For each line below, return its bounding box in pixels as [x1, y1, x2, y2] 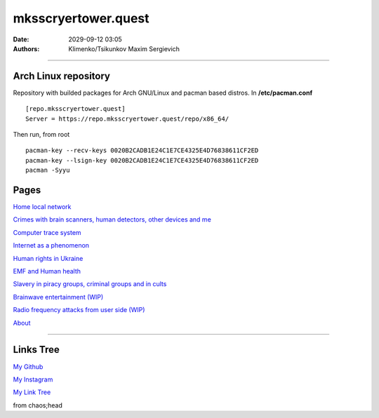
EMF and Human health [13, 267, 81, 276]
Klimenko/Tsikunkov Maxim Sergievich [68, 44, 180, 53]
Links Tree [13, 344, 60, 356]
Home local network [13, 203, 72, 211]
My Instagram [13, 375, 53, 384]
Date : [13, 35, 29, 43]
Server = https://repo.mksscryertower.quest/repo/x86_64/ [25, 114, 230, 123]
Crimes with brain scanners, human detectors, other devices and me [13, 215, 212, 224]
